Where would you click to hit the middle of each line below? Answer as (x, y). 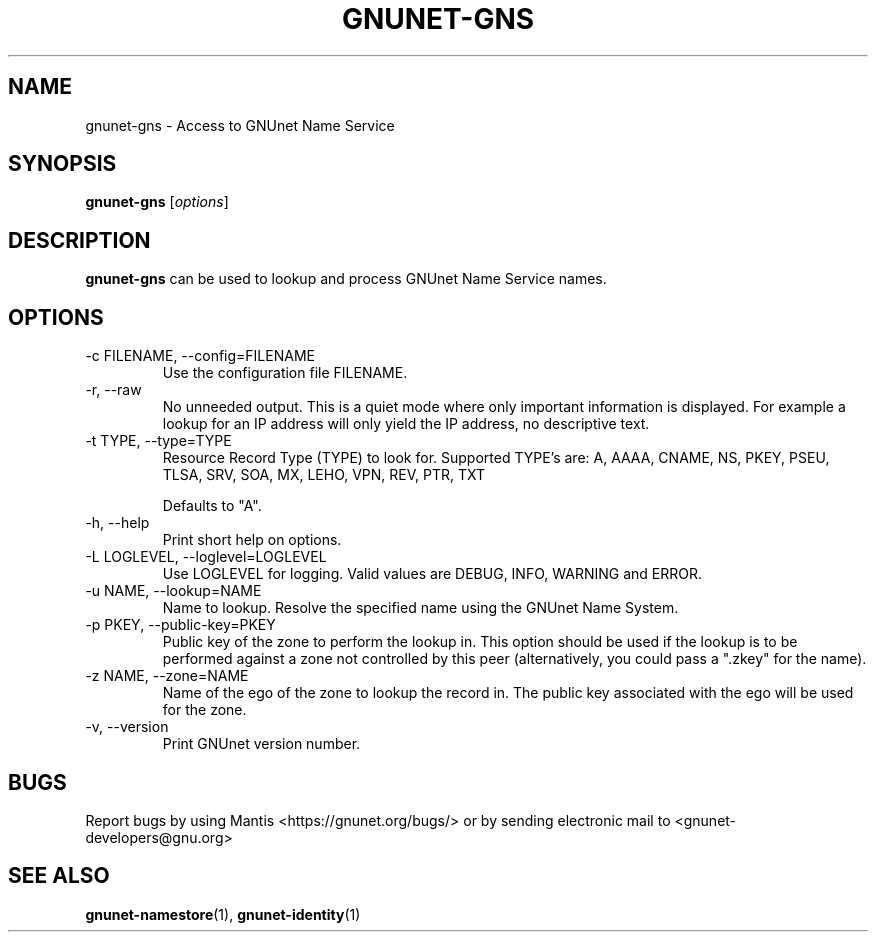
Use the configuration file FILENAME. (285, 373)
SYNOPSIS (62, 164)
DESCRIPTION (79, 240)
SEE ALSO (59, 876)
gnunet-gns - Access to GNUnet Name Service (240, 125)
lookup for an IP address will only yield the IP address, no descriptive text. (406, 424)
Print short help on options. (252, 540)
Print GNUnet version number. (261, 744)
